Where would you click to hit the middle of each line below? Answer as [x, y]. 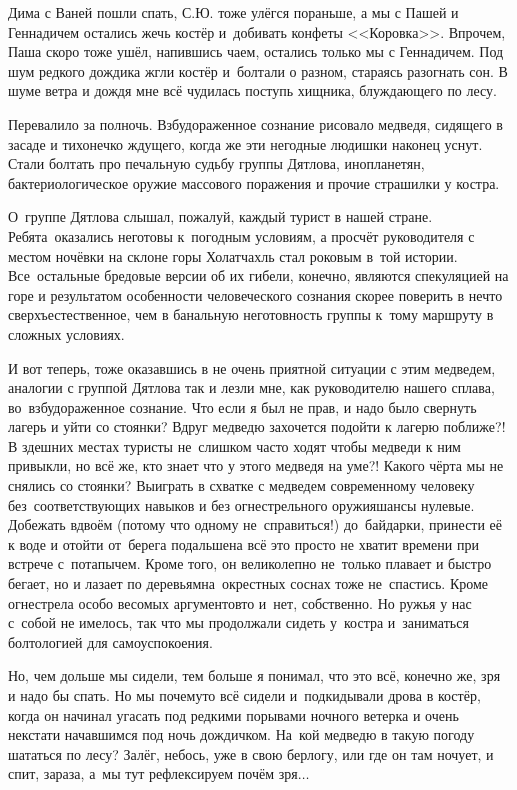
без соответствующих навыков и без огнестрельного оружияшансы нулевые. [241, 504]
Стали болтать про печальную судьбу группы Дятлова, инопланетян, [216, 163]
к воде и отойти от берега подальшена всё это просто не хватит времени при [243, 543]
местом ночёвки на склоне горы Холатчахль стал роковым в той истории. [233, 255]
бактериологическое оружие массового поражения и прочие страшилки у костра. [254, 182]
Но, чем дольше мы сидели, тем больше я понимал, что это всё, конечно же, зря [254, 675]
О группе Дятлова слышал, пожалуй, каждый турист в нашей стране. [220, 216]
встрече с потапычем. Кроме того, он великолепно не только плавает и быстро [250, 563]
